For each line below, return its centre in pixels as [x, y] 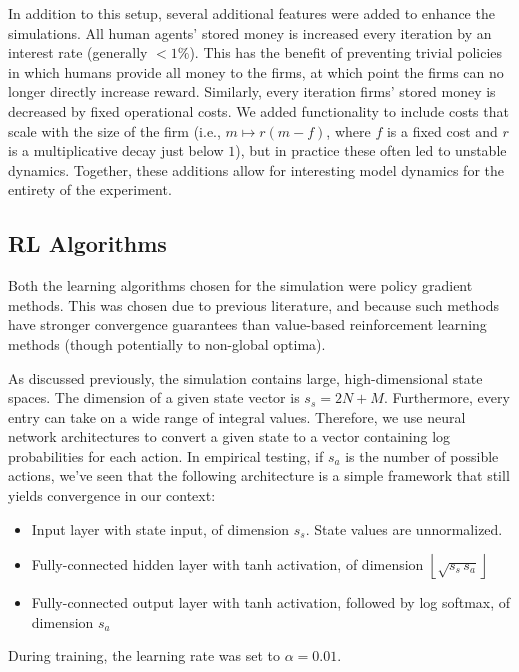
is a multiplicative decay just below [116, 150]
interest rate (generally [78, 52]
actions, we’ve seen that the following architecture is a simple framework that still [259, 475]
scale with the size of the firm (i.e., [114, 130]
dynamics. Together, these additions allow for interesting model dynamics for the [256, 169]
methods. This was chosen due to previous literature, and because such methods [254, 304]
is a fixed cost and [442, 130]
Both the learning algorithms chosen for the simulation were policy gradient [240, 285]
